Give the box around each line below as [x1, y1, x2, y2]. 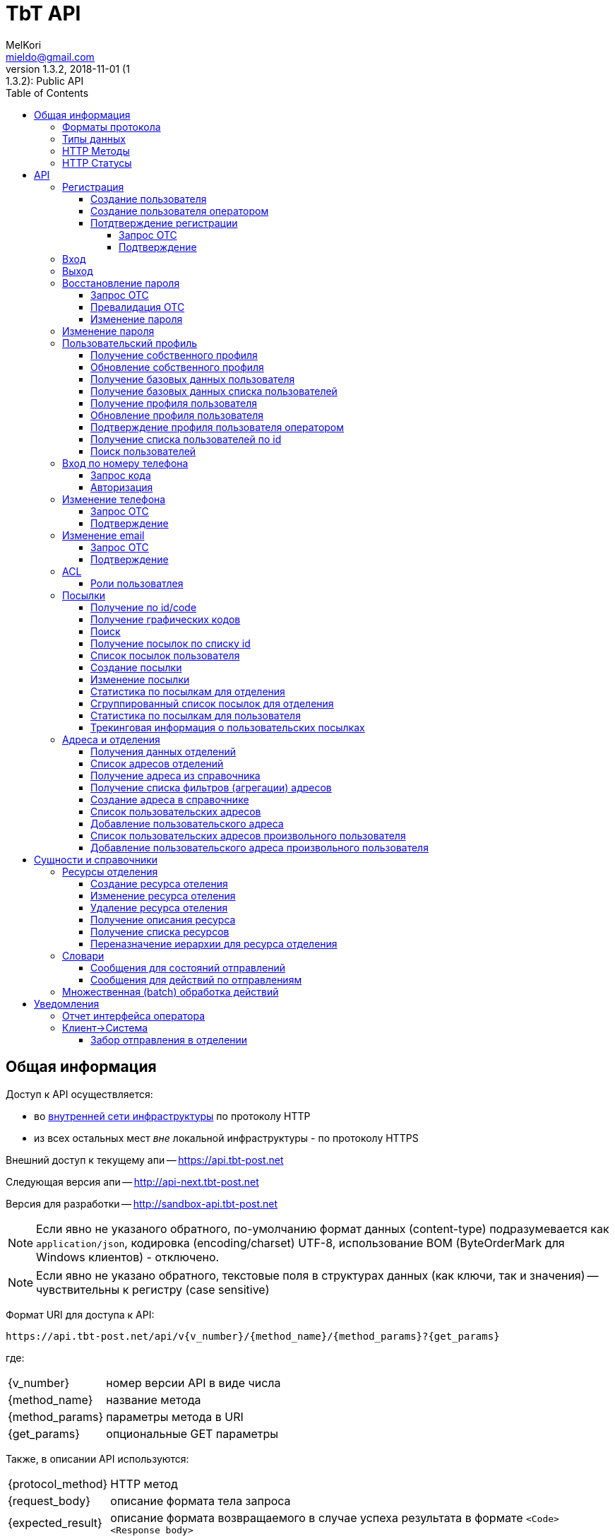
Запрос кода [90, 468, 151, 481]
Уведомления [34, 997, 100, 1010]
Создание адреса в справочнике [90, 793, 249, 806]
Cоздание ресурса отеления [90, 877, 228, 890]
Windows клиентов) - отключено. [36, 1249, 220, 1264]
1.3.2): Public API [6, 74, 84, 87]
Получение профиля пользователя [90, 396, 258, 409]
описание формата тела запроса [110, 1493, 291, 1508]
